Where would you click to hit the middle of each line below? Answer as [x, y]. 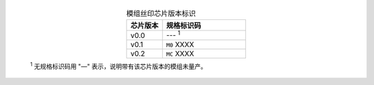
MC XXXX [180, 53]
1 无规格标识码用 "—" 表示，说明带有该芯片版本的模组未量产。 [118, 66]
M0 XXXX [180, 44]
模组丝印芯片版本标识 [161, 14]
